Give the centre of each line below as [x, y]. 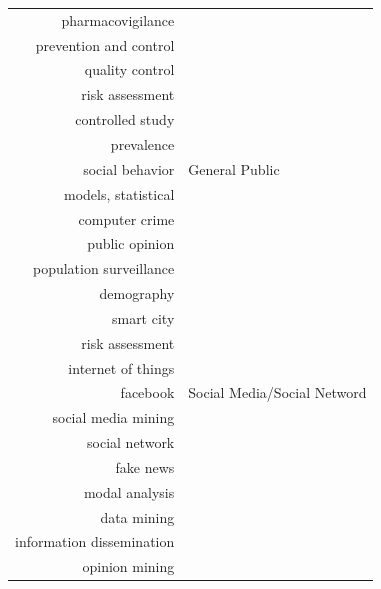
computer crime [126, 218]
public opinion [131, 243]
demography [137, 293]
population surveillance [103, 268]
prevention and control [105, 44]
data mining [137, 516]
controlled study [125, 119]
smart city [143, 317]
